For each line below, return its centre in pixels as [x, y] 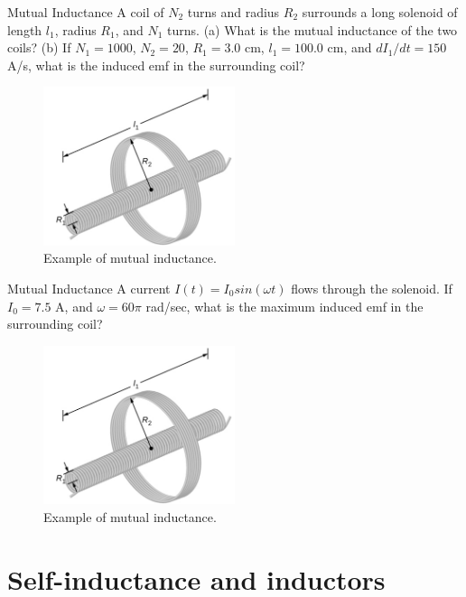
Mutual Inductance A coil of [86, 12]
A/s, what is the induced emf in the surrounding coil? [156, 65]
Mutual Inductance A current [89, 288]
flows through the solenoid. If [372, 288]
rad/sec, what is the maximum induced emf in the [284, 306]
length [25, 29]
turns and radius [233, 12]
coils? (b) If [39, 47]
